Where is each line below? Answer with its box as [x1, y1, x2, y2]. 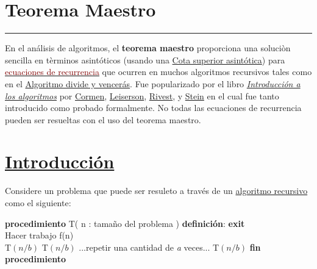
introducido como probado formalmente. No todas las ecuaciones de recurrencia [5, 101, 302, 114]
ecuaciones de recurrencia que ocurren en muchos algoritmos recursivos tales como [5, 65, 312, 78]
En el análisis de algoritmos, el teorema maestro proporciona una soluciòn [5, 41, 291, 54]
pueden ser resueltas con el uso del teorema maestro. [5, 113, 201, 126]
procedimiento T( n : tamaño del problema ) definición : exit [5, 217, 245, 229]
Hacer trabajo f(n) [5, 229, 74, 242]
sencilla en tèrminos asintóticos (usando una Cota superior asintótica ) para [5, 53, 285, 66]
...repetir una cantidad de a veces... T [79, 240, 219, 253]
